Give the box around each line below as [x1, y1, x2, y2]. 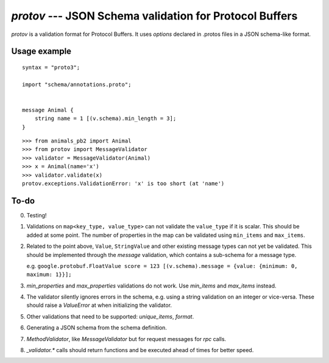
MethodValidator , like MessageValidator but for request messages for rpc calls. [26, 335, 227, 342]
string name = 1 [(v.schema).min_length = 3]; [34, 115, 177, 122]
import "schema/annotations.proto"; [22, 81, 132, 88]
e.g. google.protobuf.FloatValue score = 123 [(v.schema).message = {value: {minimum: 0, [26, 262, 298, 269]
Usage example [11, 46, 72, 57]
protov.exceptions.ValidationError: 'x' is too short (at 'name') [22, 180, 225, 187]
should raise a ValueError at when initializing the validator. [26, 301, 172, 309]
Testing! [26, 211, 47, 219]
